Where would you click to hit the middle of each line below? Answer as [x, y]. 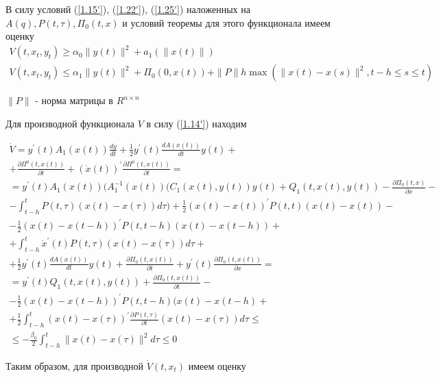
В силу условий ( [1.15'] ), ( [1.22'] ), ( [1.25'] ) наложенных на [128, 9]
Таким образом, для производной [75, 365]
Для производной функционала [70, 123]
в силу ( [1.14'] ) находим [196, 123]
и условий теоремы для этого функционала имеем [226, 22]
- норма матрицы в [74, 100]
